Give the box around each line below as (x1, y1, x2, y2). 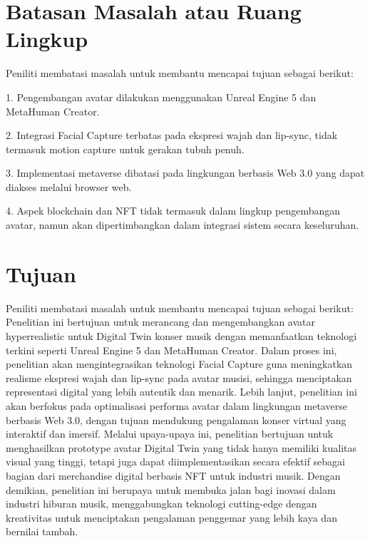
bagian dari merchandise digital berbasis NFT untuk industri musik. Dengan (6, 468, 341, 483)
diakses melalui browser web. (6, 179, 132, 194)
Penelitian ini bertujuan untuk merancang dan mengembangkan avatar (6, 314, 315, 329)
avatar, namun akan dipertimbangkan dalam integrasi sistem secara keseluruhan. (6, 217, 359, 232)
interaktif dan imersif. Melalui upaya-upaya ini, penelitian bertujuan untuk (6, 426, 334, 441)
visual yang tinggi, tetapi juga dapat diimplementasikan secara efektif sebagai (6, 454, 345, 469)
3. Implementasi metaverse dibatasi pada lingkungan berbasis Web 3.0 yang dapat (6, 165, 365, 180)
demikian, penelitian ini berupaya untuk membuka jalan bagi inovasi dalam (6, 482, 336, 497)
